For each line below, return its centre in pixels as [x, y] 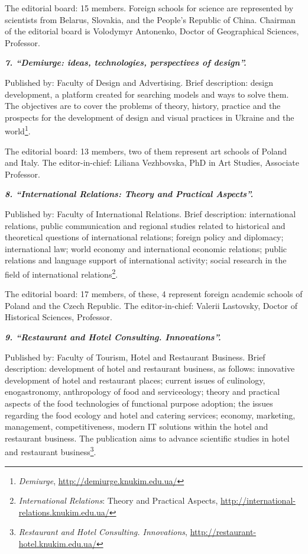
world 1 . [18, 130]
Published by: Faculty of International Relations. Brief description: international [150, 213]
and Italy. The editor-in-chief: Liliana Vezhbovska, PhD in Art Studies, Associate [152, 162]
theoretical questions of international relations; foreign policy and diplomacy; [144, 237]
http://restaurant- [223, 532]
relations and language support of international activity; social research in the [146, 260]
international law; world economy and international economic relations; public [146, 248]
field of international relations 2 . [61, 273]
